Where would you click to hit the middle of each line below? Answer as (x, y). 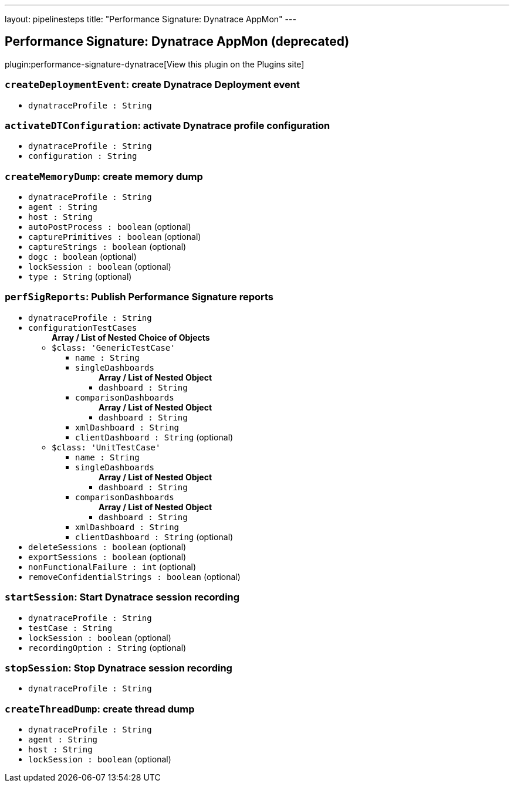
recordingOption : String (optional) (107, 647)
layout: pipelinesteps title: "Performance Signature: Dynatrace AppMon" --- (151, 19)
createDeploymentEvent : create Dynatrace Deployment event (152, 85)
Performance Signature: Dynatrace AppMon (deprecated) (177, 42)
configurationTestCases (83, 328)
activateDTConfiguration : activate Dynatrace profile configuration (168, 125)
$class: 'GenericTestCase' (114, 347)
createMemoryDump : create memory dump (104, 176)
